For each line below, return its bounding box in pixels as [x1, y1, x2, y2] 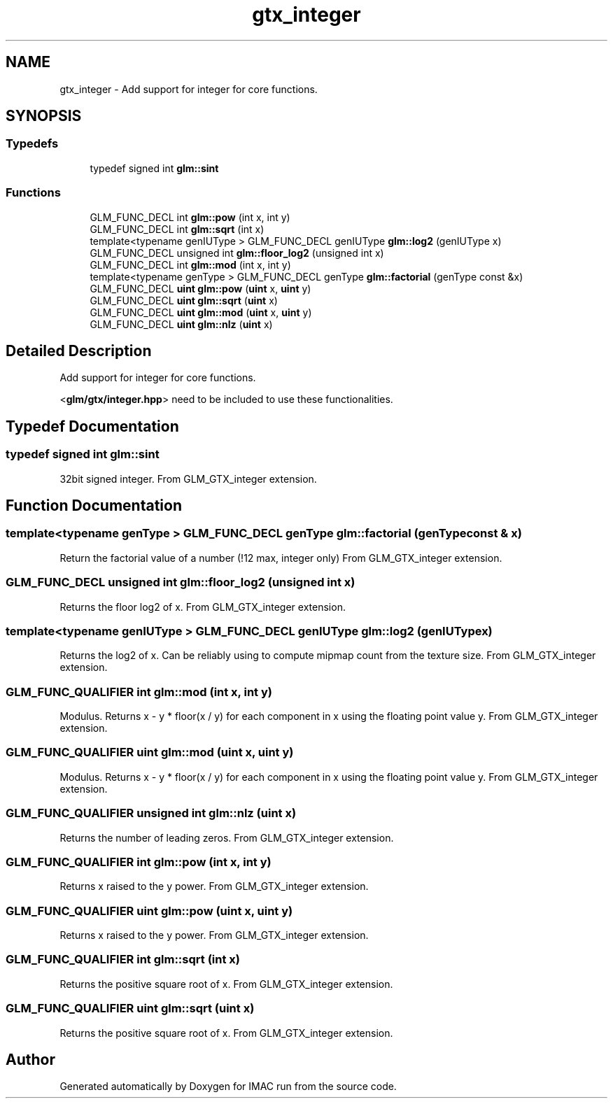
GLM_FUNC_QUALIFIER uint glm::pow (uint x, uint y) [6, 903, 293, 918]
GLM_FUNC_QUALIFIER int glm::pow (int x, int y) [6, 854, 272, 869]
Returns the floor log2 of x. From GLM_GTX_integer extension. [59, 600, 346, 613]
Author [6, 1051, 55, 1069]
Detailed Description [6, 341, 152, 360]
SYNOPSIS [6, 107, 82, 125]
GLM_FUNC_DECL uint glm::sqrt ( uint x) [90, 294, 278, 306]
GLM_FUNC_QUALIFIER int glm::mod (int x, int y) [6, 684, 272, 699]
